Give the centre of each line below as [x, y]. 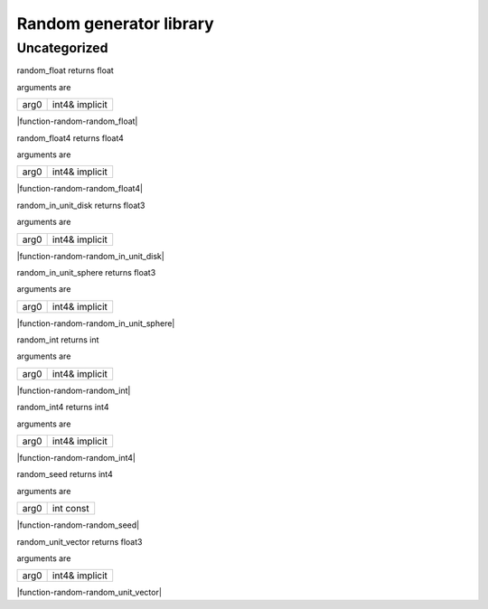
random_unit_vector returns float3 [80, 541]
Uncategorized [62, 48]
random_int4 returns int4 [63, 408]
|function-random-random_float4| [80, 189]
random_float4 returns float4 [70, 138]
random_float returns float [66, 70]
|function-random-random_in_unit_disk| [90, 256]
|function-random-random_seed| [78, 525]
